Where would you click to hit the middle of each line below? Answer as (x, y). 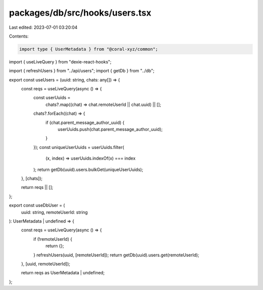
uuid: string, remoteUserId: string (54, 212)
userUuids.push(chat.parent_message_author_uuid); (110, 129)
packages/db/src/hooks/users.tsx (80, 13)
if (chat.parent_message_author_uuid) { (85, 123)
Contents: (19, 36)
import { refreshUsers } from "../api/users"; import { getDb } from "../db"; (82, 71)
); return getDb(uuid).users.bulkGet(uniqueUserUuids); (88, 169)
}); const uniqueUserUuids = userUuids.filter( (79, 147)
